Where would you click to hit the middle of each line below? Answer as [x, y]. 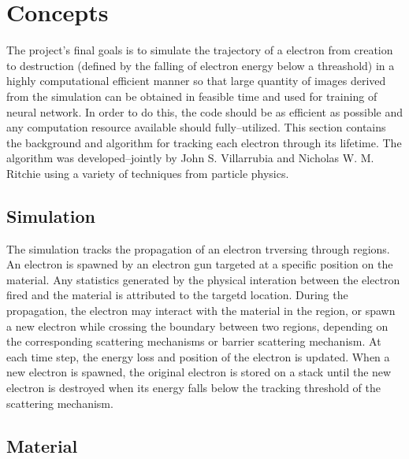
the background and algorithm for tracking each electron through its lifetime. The [204, 142]
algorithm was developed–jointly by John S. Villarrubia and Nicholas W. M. [190, 158]
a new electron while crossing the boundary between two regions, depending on [197, 326]
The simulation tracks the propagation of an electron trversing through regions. [198, 248]
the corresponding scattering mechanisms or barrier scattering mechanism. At [194, 341]
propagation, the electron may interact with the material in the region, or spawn [201, 311]
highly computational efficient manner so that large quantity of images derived [196, 81]
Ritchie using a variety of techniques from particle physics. [148, 173]
